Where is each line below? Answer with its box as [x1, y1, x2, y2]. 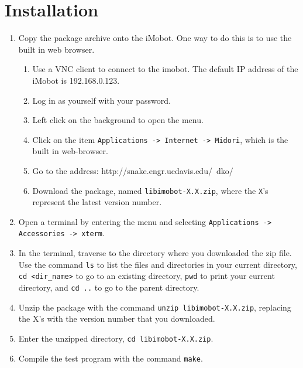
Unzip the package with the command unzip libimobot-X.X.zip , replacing [18, 301, 291, 313]
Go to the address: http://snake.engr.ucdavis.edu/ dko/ [32, 164, 233, 176]
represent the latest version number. [32, 196, 162, 208]
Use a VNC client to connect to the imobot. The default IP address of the [32, 63, 298, 75]
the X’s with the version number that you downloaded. [18, 312, 215, 325]
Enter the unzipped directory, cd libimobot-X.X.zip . [18, 332, 214, 344]
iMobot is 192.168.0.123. [32, 74, 120, 86]
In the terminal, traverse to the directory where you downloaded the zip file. [18, 247, 292, 259]
